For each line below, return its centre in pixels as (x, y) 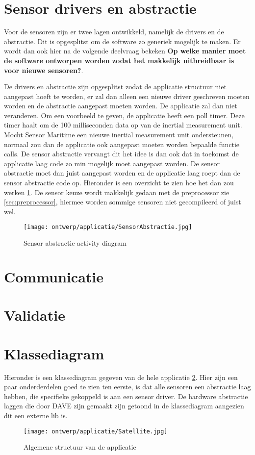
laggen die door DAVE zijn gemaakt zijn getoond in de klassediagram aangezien (124, 406)
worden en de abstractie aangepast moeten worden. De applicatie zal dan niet (121, 106)
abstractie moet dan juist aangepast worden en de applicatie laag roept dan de (122, 173)
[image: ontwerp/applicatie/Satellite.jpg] (96, 431)
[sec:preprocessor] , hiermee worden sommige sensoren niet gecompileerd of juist (123, 202)
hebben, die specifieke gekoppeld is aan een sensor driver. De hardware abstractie (126, 396)
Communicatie (54, 276)
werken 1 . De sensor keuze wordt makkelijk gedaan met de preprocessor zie (117, 192)
